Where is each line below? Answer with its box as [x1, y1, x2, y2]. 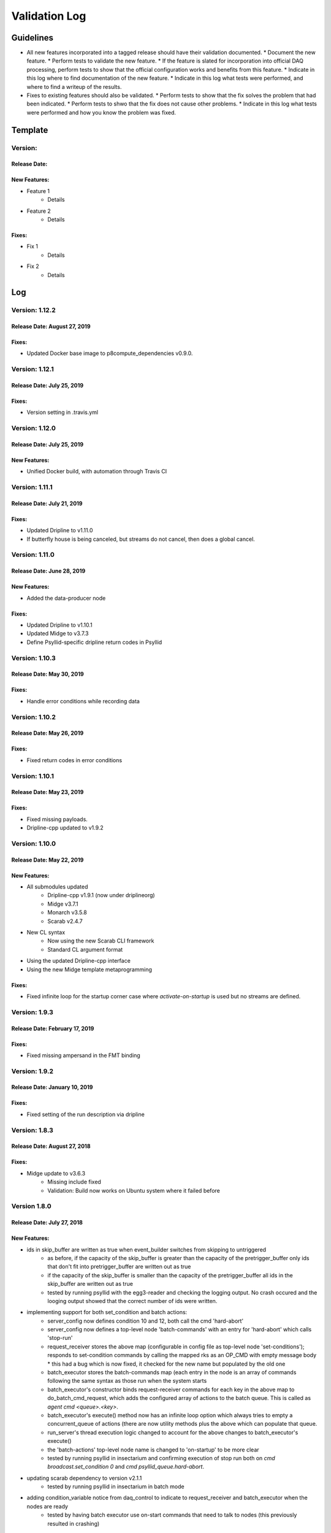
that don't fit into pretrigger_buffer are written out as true [47, 1263, 191, 1271]
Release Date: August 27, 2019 [11, 323, 91, 331]
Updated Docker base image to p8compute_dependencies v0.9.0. [26, 350, 193, 357]
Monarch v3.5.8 [47, 909, 87, 916]
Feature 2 [26, 207, 51, 215]
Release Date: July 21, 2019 [11, 500, 83, 507]
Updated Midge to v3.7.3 [26, 630, 89, 637]
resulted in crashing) [47, 1520, 100, 1527]
